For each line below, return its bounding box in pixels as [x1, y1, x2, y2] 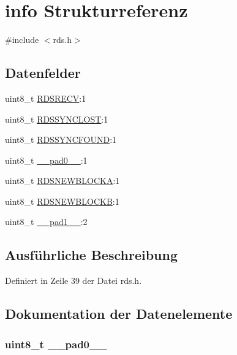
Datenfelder [5, 63, 81, 82]
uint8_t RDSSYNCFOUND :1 [5, 133, 117, 146]
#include [5, 33, 39, 46]
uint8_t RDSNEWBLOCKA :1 [5, 174, 120, 187]
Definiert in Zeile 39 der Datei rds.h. [5, 274, 142, 287]
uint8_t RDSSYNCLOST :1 [5, 112, 108, 125]
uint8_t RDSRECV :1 [5, 91, 86, 104]
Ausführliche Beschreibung [5, 245, 178, 264]
